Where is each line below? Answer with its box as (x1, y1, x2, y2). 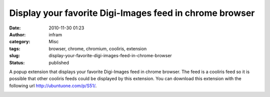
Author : (9, 31, 26, 37)
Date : (9, 25, 21, 31)
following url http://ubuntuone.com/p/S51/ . (9, 83, 97, 89)
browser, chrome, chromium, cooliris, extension (48, 45, 147, 52)
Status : (9, 60, 25, 66)
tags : (9, 45, 20, 52)
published (48, 60, 69, 66)
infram (48, 31, 62, 37)
